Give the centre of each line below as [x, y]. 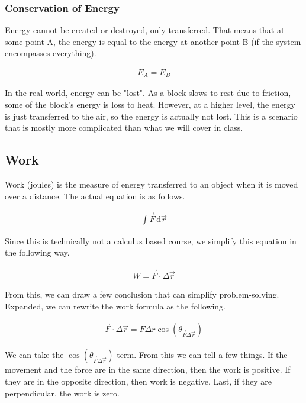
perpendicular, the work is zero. [62, 393]
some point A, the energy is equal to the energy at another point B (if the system [153, 41]
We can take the [34, 355]
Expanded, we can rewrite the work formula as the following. [115, 306]
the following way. [37, 252]
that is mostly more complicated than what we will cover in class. [124, 128]
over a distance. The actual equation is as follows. [95, 196]
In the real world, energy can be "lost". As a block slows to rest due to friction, [148, 93]
